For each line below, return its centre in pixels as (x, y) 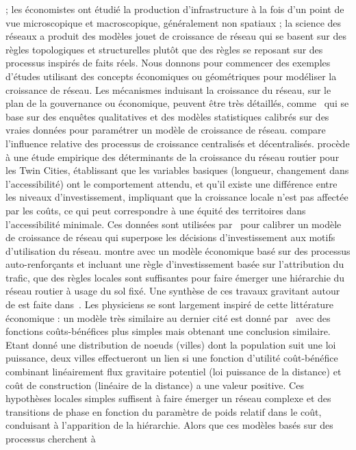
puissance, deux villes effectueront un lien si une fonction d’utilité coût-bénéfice (172, 358)
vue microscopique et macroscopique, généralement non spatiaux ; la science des (174, 22)
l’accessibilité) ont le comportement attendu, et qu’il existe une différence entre (171, 183)
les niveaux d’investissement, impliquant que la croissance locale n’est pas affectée (177, 197)
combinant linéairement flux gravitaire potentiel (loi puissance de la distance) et (174, 372)
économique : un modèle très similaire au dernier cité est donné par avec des (168, 317)
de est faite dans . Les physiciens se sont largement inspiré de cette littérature (169, 304)
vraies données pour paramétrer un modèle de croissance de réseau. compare (166, 130)
